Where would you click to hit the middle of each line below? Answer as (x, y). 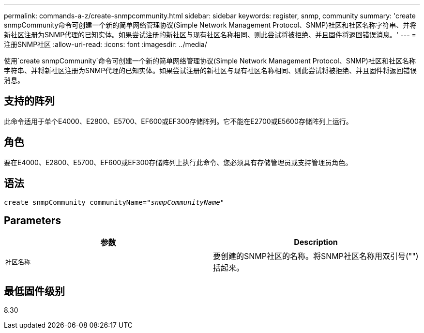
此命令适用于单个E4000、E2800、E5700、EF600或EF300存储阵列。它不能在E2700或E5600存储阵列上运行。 (178, 121)
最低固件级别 (34, 291)
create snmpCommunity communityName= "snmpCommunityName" (114, 202)
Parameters (32, 220)
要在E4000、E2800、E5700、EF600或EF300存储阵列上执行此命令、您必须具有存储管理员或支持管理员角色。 (178, 162)
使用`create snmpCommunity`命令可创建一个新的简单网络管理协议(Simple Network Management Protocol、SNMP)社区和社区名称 (210, 61)
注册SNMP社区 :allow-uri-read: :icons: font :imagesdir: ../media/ (106, 44)
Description (316, 242)
